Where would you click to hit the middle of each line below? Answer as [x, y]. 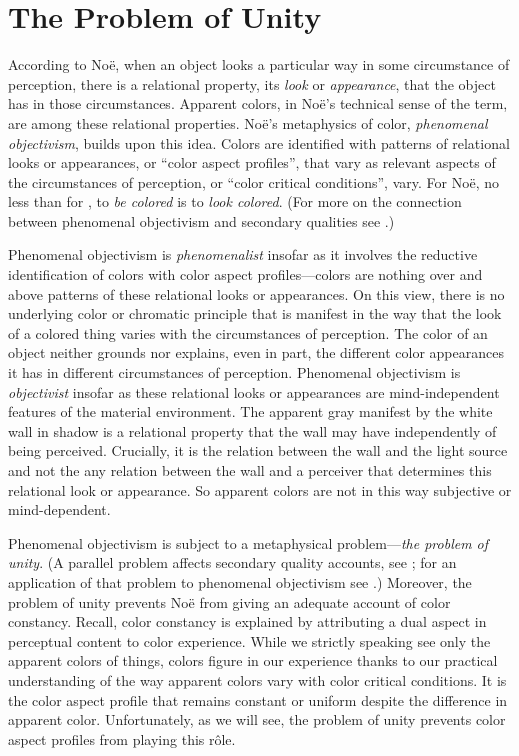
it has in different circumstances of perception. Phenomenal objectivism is [234, 372]
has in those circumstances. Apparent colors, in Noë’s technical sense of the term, [258, 103]
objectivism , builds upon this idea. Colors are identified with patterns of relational [259, 142]
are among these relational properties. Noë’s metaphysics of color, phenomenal [248, 122]
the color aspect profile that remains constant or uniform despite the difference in [258, 699]
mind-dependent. [59, 509]
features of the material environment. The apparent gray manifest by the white [250, 411]
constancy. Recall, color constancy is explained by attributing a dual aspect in [247, 621]
